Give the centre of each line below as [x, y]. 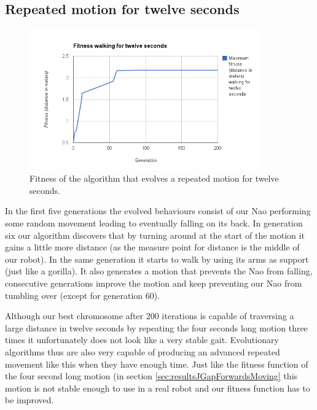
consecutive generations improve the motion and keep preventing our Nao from [154, 283]
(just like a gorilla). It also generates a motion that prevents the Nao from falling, [159, 271]
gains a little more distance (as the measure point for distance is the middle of [152, 247]
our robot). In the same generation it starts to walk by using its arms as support [157, 259]
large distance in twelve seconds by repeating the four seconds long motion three [156, 327]
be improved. [29, 400]
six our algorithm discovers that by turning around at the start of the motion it [155, 235]
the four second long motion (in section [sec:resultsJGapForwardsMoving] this [151, 376]
